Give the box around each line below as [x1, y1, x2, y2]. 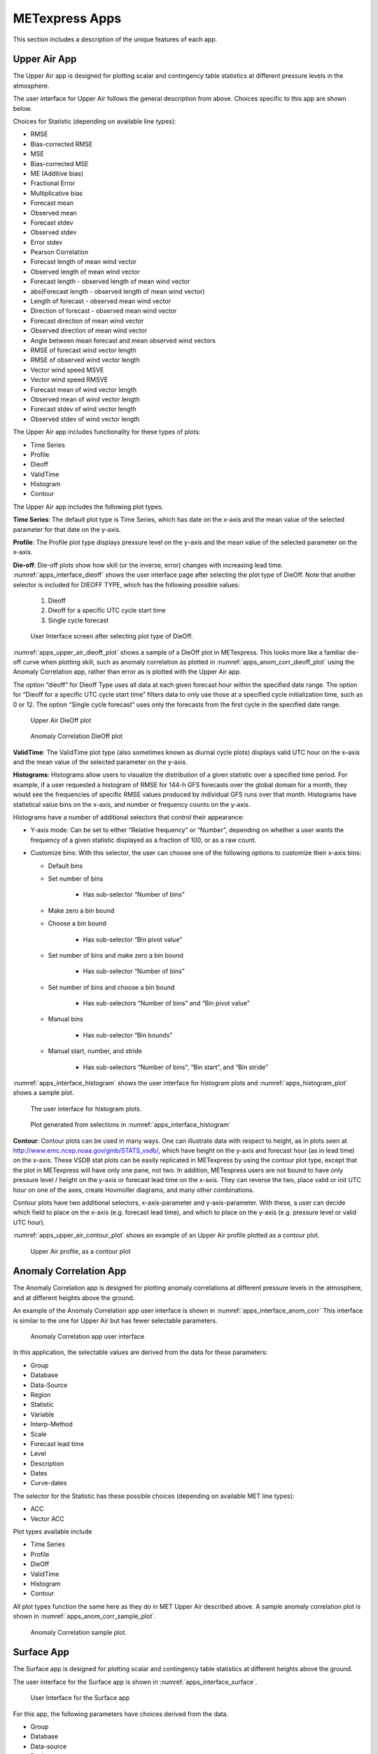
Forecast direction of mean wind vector [30, 316, 144, 325]
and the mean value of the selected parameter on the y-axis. [13, 758, 188, 766]
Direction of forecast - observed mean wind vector [30, 307, 177, 315]
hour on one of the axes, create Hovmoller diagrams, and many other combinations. [13, 1186, 255, 1194]
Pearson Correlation [30, 248, 89, 256]
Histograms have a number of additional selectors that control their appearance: [13, 813, 244, 822]
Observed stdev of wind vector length [30, 415, 140, 423]
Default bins [48, 862, 83, 870]
